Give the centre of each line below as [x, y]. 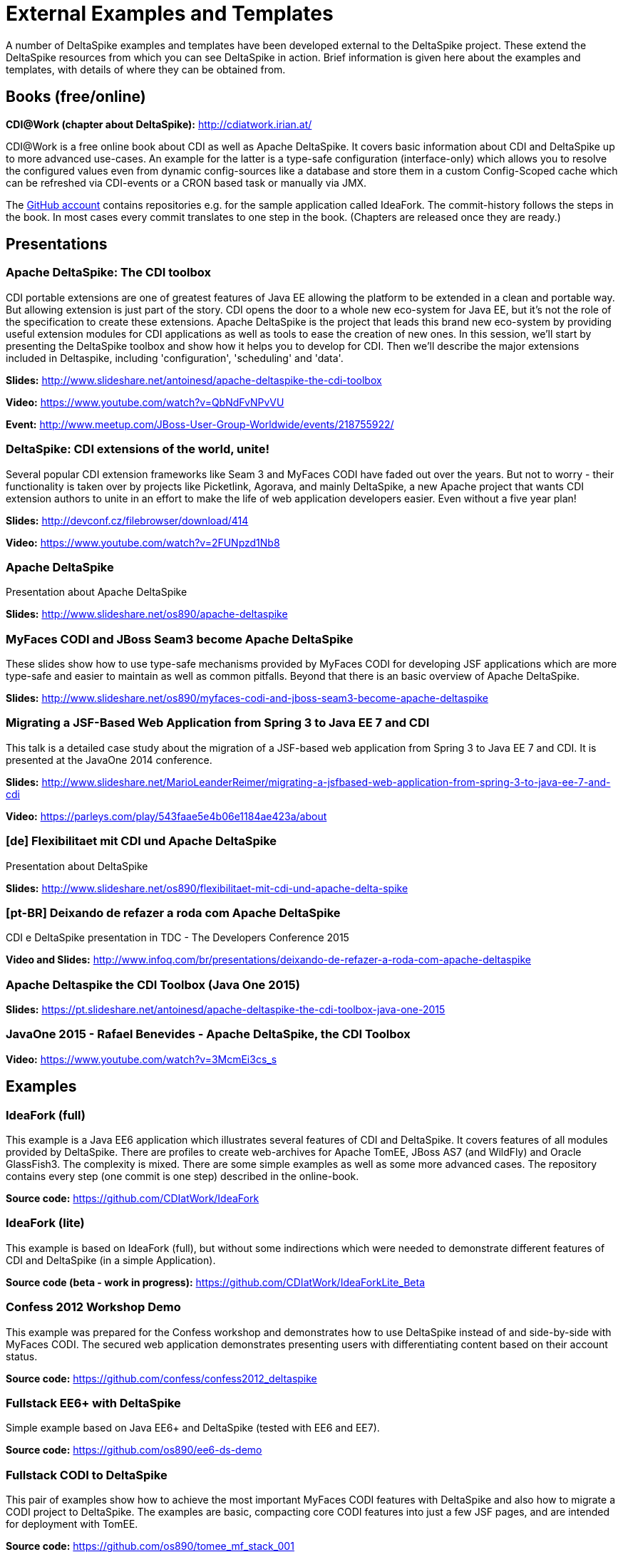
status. [22, 1356]
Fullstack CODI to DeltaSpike [87, 1475]
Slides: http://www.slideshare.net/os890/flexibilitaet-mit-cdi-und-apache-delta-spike [207, 888]
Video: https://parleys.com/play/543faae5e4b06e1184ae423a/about [166, 816]
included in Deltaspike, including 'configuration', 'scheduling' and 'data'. [175, 358]
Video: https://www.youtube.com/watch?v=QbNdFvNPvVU [145, 402]
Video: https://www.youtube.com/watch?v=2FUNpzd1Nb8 [143, 542]
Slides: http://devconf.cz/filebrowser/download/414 [127, 520]
